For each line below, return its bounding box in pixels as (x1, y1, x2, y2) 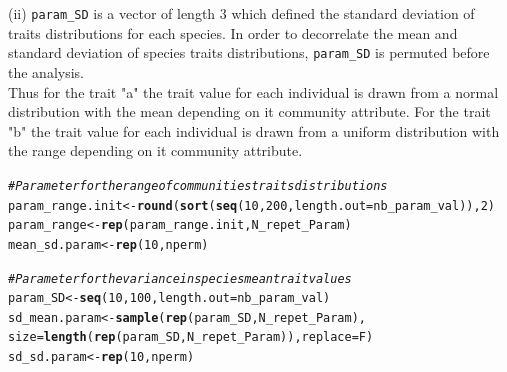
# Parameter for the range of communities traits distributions (8, 178, 388, 193)
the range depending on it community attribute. (8, 140, 303, 161)
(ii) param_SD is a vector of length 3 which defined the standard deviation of (8, 3, 475, 23)
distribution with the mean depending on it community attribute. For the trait (8, 101, 491, 122)
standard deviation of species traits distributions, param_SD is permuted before (8, 42, 490, 63)
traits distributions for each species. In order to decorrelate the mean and (8, 22, 458, 43)
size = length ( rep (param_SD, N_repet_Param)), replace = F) (8, 330, 374, 345)
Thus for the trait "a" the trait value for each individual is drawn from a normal (8, 81, 499, 102)
